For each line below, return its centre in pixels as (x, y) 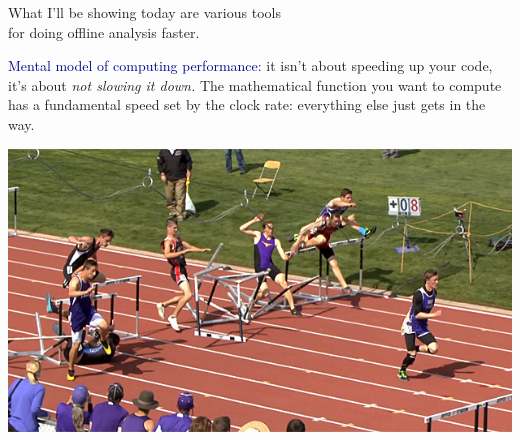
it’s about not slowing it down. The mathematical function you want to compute (255, 84)
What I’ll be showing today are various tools (144, 12)
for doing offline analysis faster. (104, 31)
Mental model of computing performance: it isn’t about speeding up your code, (250, 65)
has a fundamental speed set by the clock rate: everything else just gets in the (247, 104)
